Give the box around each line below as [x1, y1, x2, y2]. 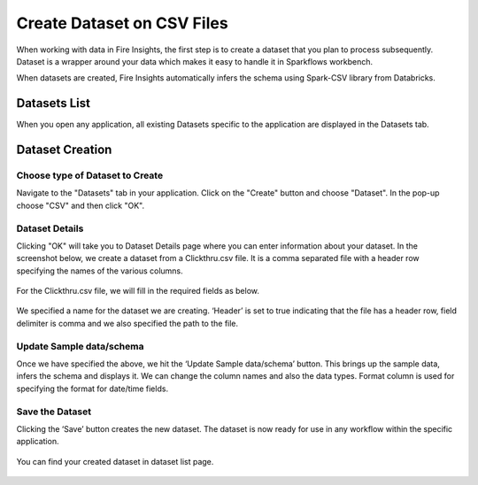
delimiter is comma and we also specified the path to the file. [16, 318, 239, 328]
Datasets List [16, 96, 90, 111]
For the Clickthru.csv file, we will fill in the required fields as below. [16, 286, 260, 296]
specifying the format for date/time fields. [16, 383, 168, 394]
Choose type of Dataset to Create [16, 169, 164, 181]
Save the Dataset [16, 405, 92, 418]
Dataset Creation [16, 142, 112, 158]
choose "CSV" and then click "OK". [16, 200, 145, 211]
